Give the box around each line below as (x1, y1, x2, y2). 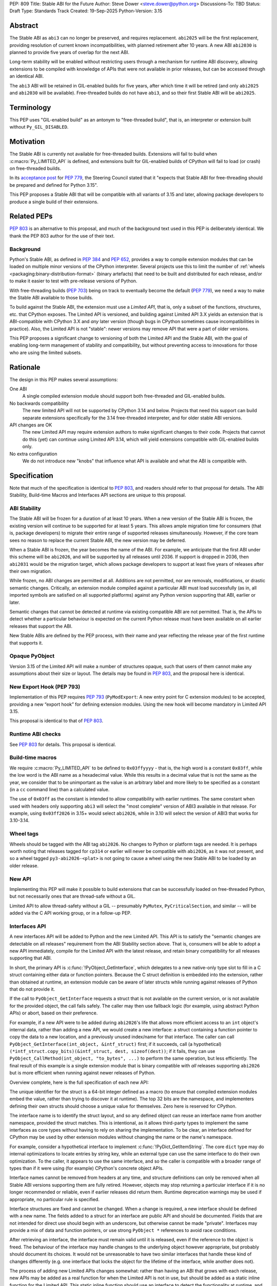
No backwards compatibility (9, 400, 69, 406)
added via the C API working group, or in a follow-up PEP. (9, 910, 132, 916)
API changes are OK (9, 422, 52, 428)
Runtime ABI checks (9, 730, 61, 738)
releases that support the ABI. (9, 623, 73, 629)
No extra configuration (9, 451, 57, 457)
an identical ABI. (9, 73, 44, 79)
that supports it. (9, 639, 43, 646)
